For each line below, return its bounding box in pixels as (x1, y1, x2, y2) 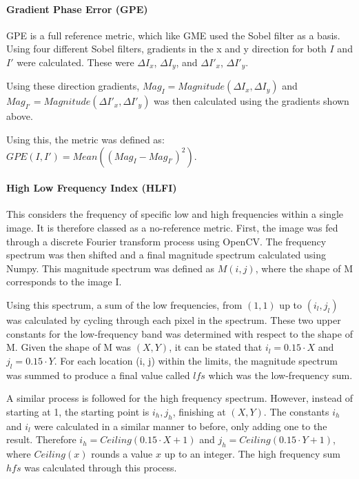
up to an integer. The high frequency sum (164, 446, 340, 460)
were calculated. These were (17, 54, 134, 69)
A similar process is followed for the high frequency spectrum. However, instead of (6, 391, 353, 405)
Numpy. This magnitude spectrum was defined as (6, 261, 215, 275)
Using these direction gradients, (6, 79, 140, 93)
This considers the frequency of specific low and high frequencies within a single (6, 207, 344, 221)
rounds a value (91, 446, 153, 460)
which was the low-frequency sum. (208, 367, 353, 382)
